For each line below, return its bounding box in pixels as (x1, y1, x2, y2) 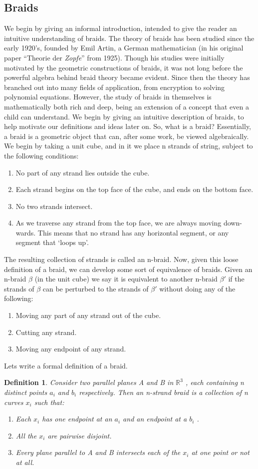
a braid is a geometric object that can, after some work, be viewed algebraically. (4, 130, 249, 141)
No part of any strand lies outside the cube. (15, 167, 150, 177)
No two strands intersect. (15, 200, 93, 211)
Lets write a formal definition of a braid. (4, 360, 128, 370)
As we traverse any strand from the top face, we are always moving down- (15, 217, 242, 228)
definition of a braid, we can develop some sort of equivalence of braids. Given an (4, 263, 253, 274)
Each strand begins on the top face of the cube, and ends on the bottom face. (15, 184, 254, 194)
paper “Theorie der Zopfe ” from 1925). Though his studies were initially (4, 52, 225, 62)
